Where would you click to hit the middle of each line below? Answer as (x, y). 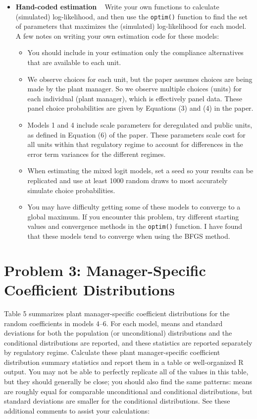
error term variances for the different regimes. (97, 154)
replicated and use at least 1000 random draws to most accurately (128, 180)
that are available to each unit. (74, 62)
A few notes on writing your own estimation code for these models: (117, 35)
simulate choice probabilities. (71, 190)
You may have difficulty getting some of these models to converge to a (134, 207)
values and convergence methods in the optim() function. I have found (135, 226)
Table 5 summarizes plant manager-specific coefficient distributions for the (117, 313)
